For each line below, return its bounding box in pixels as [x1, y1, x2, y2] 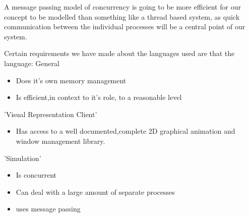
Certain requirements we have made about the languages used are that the [4, 48, 235, 59]
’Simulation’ [4, 152, 41, 163]
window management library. [16, 135, 105, 146]
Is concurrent [16, 170, 57, 180]
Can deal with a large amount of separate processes [16, 186, 175, 197]
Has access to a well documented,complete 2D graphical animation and [16, 126, 235, 136]
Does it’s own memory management [16, 75, 127, 85]
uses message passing [16, 203, 81, 214]
